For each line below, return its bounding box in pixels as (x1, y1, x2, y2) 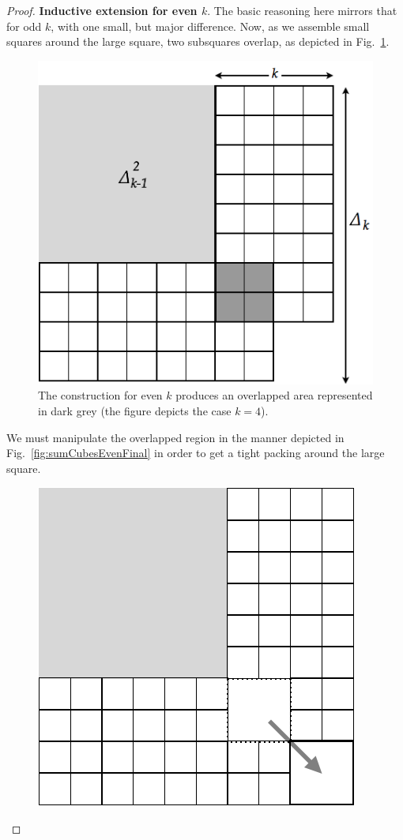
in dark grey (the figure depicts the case (38, 402, 232, 418)
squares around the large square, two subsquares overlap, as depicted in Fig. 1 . (6, 33, 390, 50)
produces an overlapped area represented (175, 387, 373, 403)
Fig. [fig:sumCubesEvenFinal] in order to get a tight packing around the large (6, 444, 385, 461)
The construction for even (38, 387, 163, 403)
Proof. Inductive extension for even (6, 2, 198, 18)
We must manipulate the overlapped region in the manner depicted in (6, 429, 345, 445)
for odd (6, 17, 42, 34)
